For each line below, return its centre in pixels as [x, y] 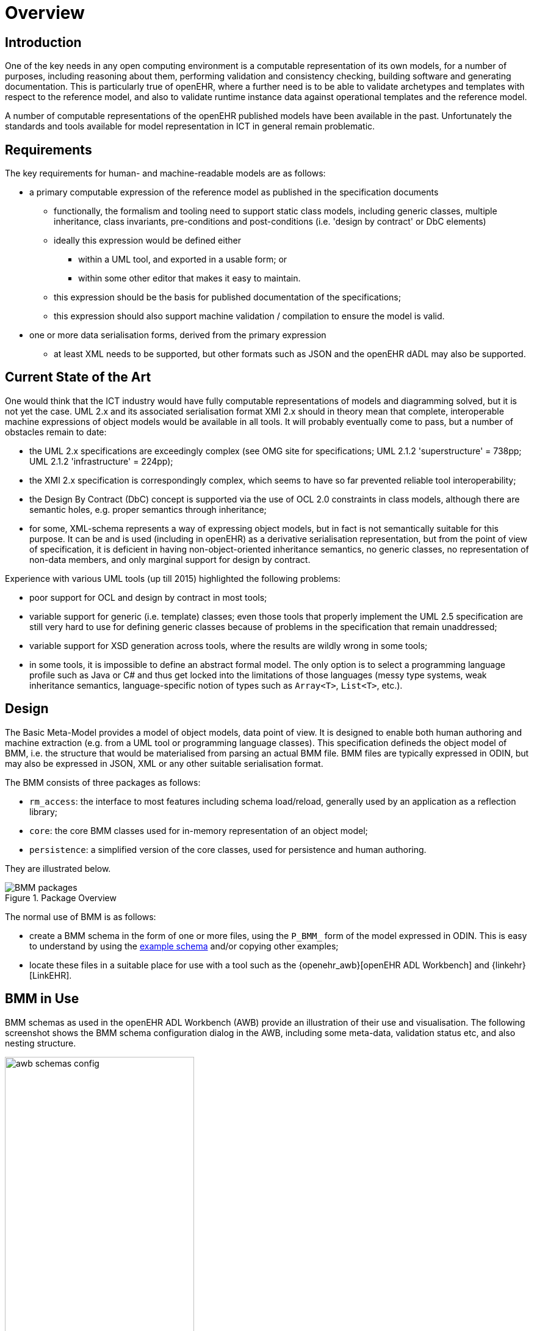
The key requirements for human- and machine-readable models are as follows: [165, 173]
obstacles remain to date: [56, 432]
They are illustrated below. [58, 868]
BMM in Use [42, 999]
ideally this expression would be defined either [147, 241]
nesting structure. [41, 1043]
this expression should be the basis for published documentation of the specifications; [227, 297]
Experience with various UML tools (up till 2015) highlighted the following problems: [173, 578]
